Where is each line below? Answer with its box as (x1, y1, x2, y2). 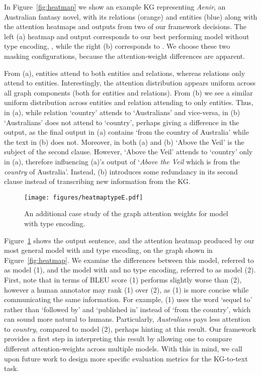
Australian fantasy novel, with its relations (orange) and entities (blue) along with (4, 11, 257, 22)
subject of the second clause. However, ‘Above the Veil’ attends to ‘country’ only (4, 146, 253, 157)
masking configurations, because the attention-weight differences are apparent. (4, 50, 245, 61)
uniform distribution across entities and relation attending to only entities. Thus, (4, 97, 253, 108)
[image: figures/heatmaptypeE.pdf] (24, 194, 143, 201)
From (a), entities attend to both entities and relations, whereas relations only (4, 67, 245, 78)
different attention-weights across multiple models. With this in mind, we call (4, 343, 242, 354)
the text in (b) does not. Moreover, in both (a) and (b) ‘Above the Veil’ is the (4, 136, 244, 147)
